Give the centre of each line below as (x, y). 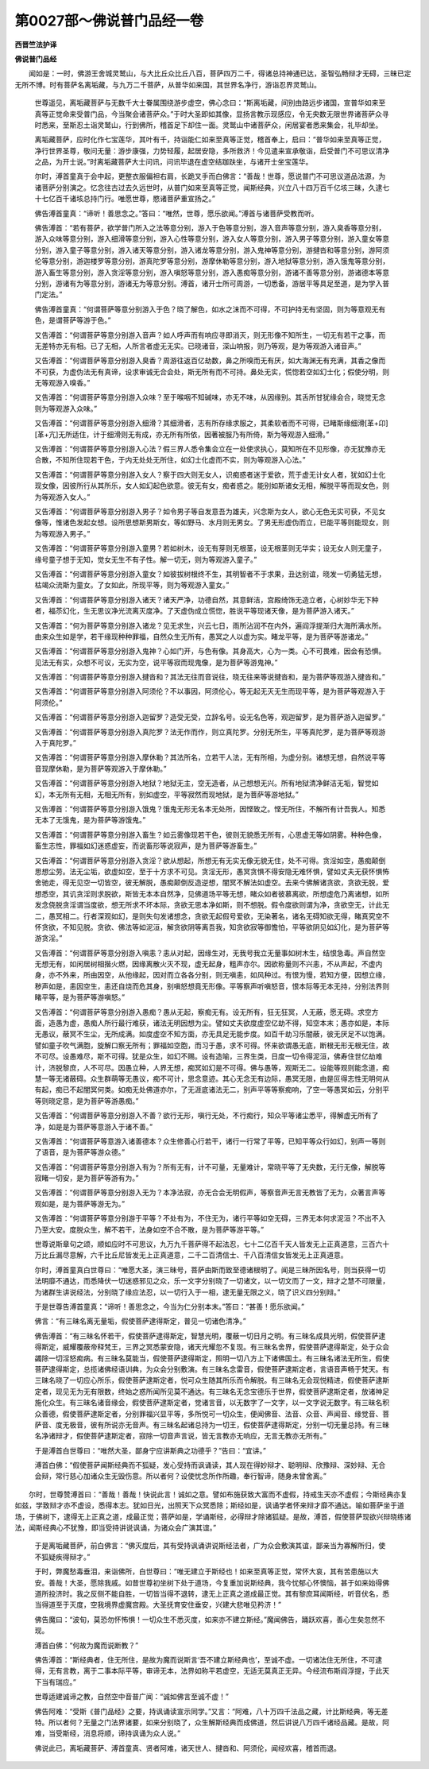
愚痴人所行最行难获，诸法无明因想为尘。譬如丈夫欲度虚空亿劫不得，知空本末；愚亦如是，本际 (236, 1023)
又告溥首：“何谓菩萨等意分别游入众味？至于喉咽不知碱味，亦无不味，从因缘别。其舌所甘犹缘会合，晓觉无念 (210, 397)
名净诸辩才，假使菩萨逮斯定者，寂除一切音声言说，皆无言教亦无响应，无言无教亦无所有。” (181, 1436)
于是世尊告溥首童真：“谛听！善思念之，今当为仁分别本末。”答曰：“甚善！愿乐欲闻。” (170, 1306)
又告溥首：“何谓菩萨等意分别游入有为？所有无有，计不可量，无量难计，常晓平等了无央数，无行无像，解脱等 (210, 1167)
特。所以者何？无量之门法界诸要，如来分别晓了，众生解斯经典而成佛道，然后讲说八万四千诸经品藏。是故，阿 (212, 1722)
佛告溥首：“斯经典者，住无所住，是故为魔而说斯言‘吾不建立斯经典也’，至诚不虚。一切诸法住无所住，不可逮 (209, 1659)
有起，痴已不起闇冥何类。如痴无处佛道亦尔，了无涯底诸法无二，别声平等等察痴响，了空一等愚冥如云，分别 (209, 1090)
